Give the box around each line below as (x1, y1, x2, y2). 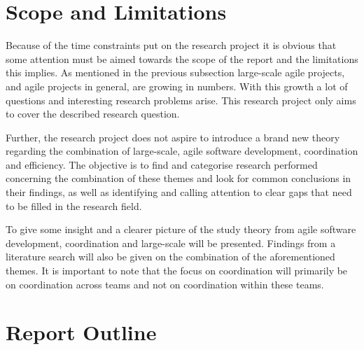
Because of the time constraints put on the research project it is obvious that (6, 38, 337, 52)
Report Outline (6, 318, 157, 346)
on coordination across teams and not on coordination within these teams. (6, 276, 324, 291)
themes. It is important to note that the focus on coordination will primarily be (6, 263, 348, 278)
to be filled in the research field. (6, 198, 142, 213)
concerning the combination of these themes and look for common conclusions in (6, 171, 351, 185)
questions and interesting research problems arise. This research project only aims (6, 92, 356, 107)
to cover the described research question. (6, 106, 180, 121)
